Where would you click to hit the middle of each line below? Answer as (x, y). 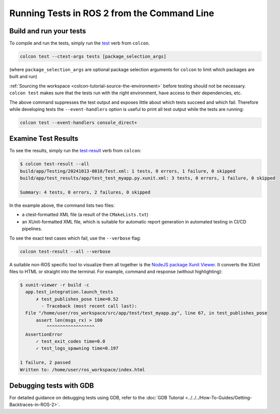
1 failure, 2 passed (45, 363)
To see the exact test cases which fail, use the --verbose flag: (75, 238)
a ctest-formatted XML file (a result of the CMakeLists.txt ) (85, 215)
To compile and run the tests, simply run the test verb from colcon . (79, 43)
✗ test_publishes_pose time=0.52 (77, 299)
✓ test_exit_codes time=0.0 (71, 341)
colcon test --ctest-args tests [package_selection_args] (93, 56)
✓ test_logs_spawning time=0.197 (77, 348)
